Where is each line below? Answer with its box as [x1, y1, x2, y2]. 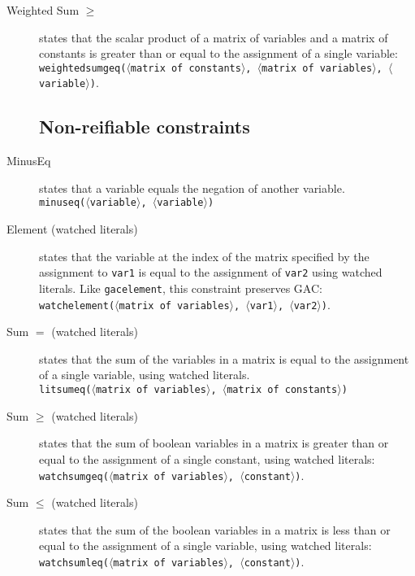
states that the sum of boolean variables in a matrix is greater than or [39, 434, 389, 452]
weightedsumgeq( [39, 62, 127, 74]
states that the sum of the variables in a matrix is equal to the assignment [39, 350, 409, 367]
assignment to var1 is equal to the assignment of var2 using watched [39, 264, 383, 281]
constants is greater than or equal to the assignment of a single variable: [39, 45, 398, 62]
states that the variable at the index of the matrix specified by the [39, 247, 370, 264]
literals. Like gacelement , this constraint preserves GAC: [39, 279, 322, 296]
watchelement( [39, 299, 115, 312]
